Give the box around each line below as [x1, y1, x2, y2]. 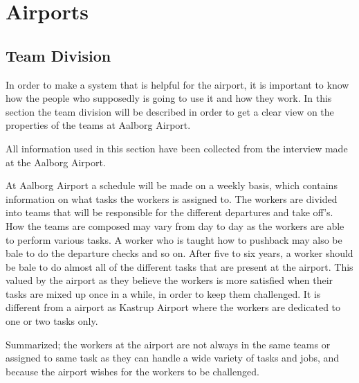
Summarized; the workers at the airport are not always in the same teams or [6, 337, 331, 351]
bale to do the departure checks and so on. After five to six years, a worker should [6, 246, 353, 260]
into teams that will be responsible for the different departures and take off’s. [6, 205, 333, 220]
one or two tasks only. [6, 314, 98, 328]
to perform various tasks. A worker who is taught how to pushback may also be [6, 232, 342, 247]
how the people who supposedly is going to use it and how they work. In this [6, 91, 332, 105]
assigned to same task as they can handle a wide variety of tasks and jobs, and [6, 350, 340, 365]
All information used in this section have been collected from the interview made [6, 141, 348, 155]
